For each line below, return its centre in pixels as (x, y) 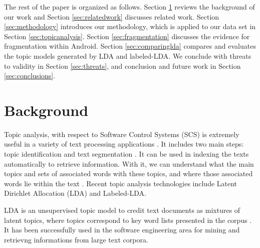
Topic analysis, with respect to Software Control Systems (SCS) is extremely (122, 134)
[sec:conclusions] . (30, 76)
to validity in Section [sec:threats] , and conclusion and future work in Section (122, 66)
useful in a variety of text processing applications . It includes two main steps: (124, 144)
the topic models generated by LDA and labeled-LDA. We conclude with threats (128, 55)
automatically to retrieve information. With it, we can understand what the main (129, 163)
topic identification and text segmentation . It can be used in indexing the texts (126, 154)
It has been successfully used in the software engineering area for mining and (122, 230)
